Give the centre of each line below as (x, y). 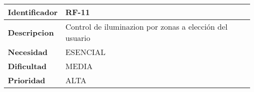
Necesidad (28, 52)
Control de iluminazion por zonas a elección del (146, 27)
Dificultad (27, 66)
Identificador (33, 12)
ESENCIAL (85, 52)
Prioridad (27, 80)
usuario (78, 38)
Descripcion (31, 32)
